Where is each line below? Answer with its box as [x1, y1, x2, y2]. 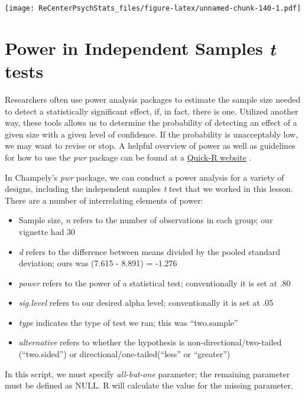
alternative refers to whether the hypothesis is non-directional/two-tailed [18, 336, 282, 348]
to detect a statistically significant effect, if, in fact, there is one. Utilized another [5, 105, 298, 117]
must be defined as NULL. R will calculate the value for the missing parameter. [5, 379, 293, 391]
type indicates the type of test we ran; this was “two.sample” [18, 316, 238, 328]
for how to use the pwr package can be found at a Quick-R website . [5, 151, 252, 163]
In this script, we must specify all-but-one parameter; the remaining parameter [5, 367, 290, 380]
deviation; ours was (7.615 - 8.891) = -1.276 [18, 257, 177, 269]
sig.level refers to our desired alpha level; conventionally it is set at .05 [18, 296, 274, 309]
